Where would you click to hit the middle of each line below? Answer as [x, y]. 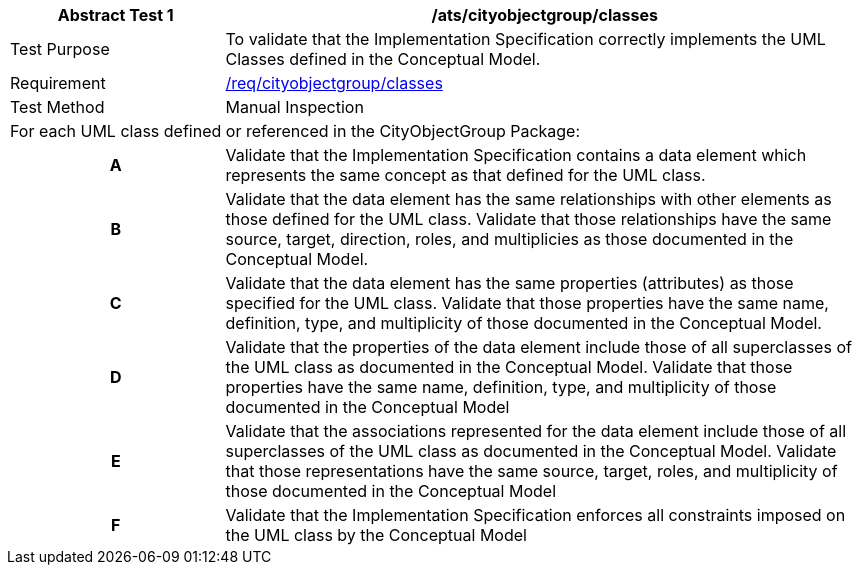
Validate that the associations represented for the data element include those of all [536, 431]
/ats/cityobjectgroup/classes [544, 15]
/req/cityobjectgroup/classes [334, 83]
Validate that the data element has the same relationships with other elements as [528, 199]
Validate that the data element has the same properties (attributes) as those [509, 283]
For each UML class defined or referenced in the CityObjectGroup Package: [295, 131]
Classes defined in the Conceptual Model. [383, 59]
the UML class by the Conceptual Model [376, 535]
